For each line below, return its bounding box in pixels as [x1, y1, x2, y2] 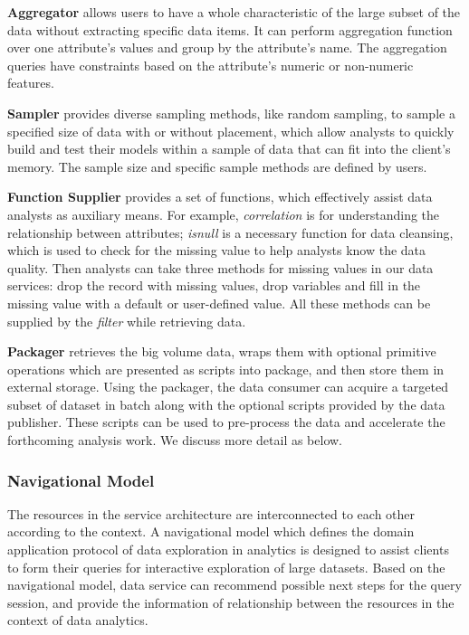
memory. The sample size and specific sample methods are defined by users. [7, 156, 427, 175]
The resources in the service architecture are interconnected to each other [7, 504, 416, 523]
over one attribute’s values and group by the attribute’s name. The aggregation [7, 38, 447, 57]
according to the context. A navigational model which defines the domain [7, 522, 415, 541]
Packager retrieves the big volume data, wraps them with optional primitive [7, 342, 436, 361]
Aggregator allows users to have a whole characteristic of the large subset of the [7, 3, 461, 21]
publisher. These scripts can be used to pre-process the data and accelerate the [7, 412, 445, 431]
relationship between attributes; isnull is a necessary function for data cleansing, [7, 223, 454, 242]
